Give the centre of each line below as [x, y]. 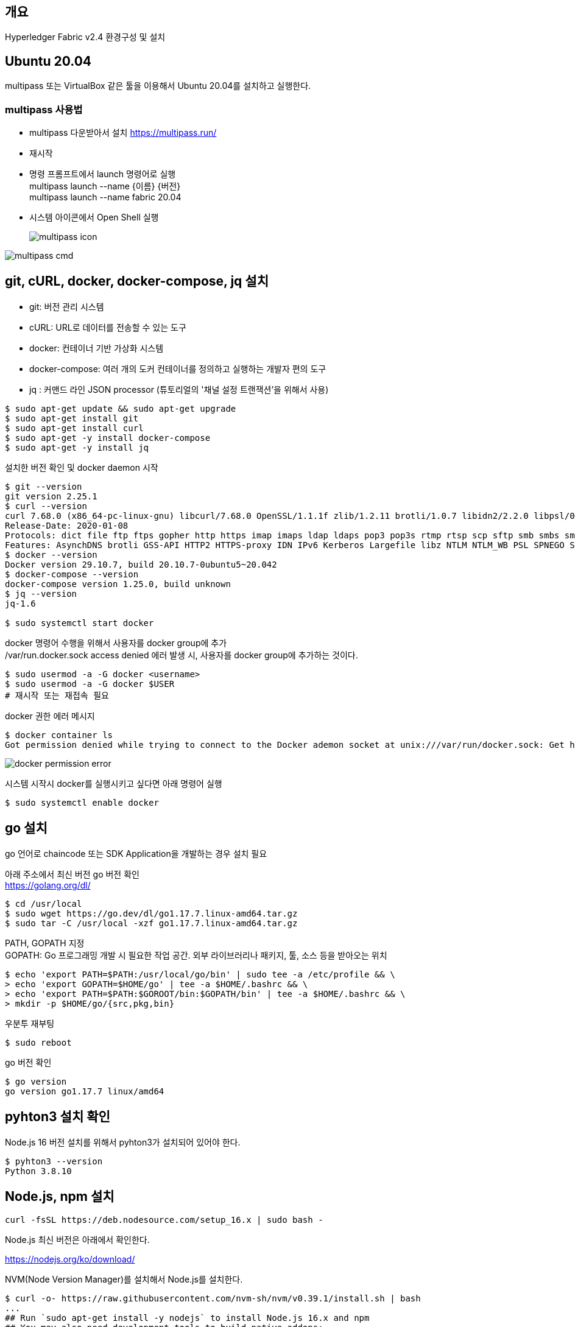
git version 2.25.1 [51, 496]
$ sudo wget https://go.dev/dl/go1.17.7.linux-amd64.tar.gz [151, 913]
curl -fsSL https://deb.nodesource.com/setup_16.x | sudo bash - [164, 1220]
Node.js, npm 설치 [60, 1196]
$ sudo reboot [38, 1042]
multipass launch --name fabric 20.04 [105, 197]
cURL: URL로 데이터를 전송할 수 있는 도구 [108, 327]
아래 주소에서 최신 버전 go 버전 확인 [72, 874]
